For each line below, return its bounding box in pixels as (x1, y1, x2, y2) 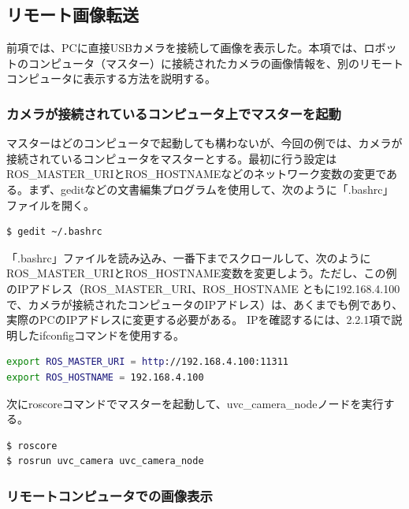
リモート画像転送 (6, 2, 139, 27)
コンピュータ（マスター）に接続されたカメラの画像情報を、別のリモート (28, 54, 403, 71)
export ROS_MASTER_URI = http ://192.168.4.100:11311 (6, 356, 289, 368)
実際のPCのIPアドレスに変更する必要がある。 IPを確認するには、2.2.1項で (6, 311, 392, 328)
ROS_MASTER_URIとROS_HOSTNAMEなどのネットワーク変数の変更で (6, 165, 387, 182)
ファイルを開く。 (6, 196, 95, 213)
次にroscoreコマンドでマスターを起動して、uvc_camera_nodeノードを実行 (6, 395, 384, 411)
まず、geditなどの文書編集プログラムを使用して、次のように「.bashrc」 (28, 180, 394, 197)
